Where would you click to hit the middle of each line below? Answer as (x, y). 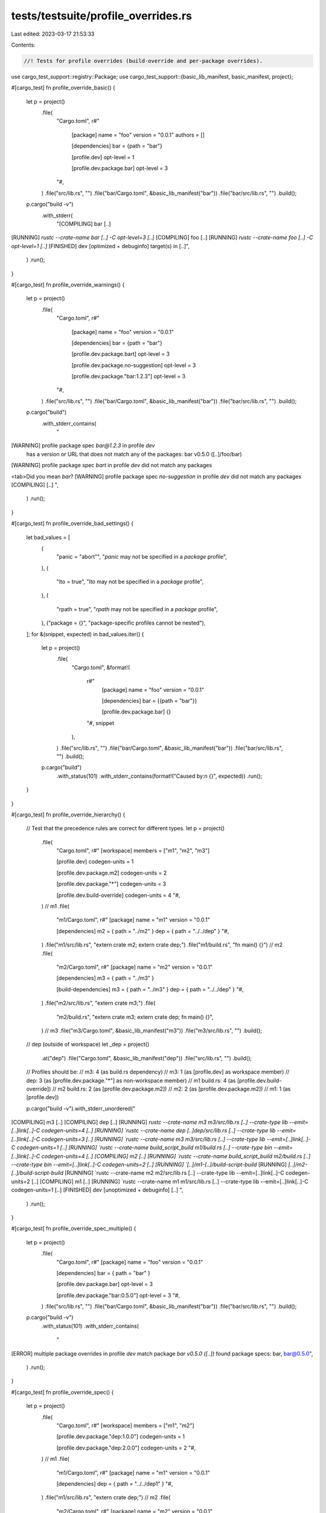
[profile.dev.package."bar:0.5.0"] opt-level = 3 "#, (118, 1295)
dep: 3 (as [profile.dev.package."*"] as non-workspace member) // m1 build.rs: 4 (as (131, 1080)
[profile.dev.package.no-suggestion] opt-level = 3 (134, 365)
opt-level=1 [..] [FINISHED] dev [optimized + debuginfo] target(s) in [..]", (101, 246)
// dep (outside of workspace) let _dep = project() (88, 1045)
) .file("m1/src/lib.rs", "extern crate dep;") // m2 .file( (106, 1497)
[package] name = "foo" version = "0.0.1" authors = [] (138, 135)
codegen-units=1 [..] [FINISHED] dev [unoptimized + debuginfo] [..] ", (97, 1190)
